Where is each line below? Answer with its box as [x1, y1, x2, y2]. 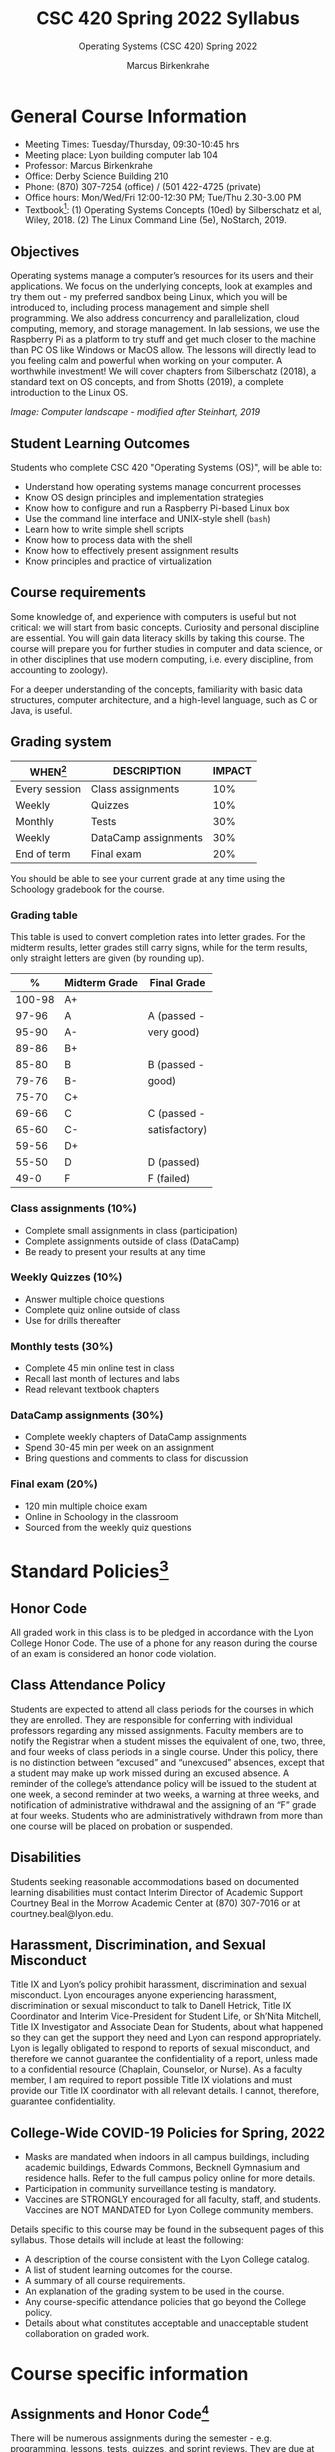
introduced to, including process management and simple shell [10, 302, 270, 314]
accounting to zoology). [10, 663, 109, 676]
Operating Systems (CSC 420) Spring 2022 [78, 40, 258, 52]
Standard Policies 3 [10, 1556, 170, 1583]
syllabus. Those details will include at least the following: [10, 2234, 244, 2246]
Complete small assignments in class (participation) [24, 1224, 238, 1236]
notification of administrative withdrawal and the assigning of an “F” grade [10, 1798, 317, 1811]
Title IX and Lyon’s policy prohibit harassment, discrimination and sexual [10, 1978, 307, 1991]
